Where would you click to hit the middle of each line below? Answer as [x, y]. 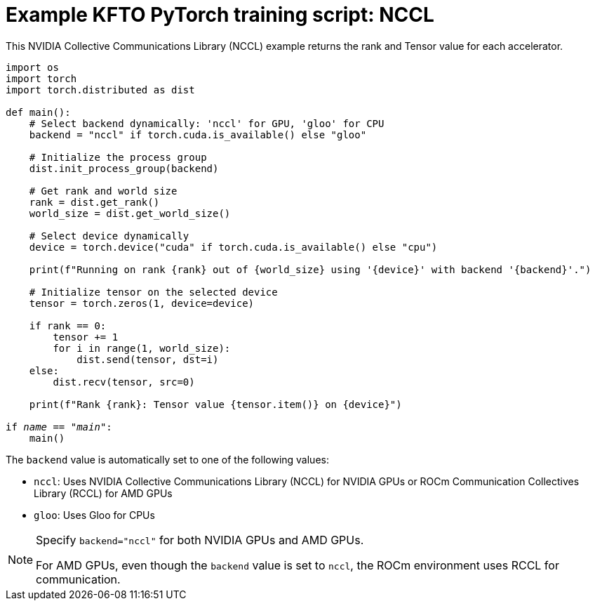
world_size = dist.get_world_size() [130, 213]
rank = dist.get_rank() [94, 202]
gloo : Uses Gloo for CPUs [94, 515]
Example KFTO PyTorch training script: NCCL [220, 15]
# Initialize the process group [118, 157]
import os [32, 67]
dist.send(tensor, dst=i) [148, 359]
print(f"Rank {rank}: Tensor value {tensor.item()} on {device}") [215, 404]
